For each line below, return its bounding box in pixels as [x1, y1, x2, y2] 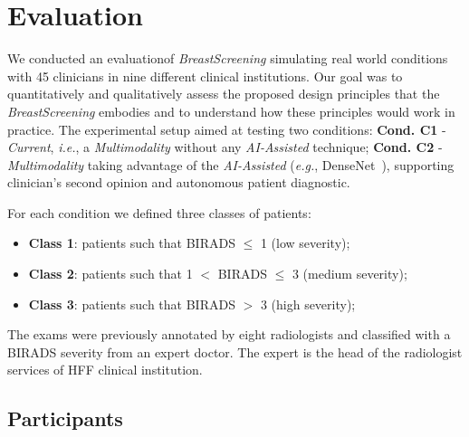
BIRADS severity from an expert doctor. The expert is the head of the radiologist [7, 342, 463, 361]
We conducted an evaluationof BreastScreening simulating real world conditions [7, 49, 448, 68]
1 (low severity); [260, 233, 350, 252]
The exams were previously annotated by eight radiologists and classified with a [7, 325, 451, 344]
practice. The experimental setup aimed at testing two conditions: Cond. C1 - [7, 119, 446, 138]
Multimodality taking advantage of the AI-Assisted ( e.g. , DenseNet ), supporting [7, 155, 455, 174]
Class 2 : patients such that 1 [28, 264, 193, 283]
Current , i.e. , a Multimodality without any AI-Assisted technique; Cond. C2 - [7, 138, 443, 157]
